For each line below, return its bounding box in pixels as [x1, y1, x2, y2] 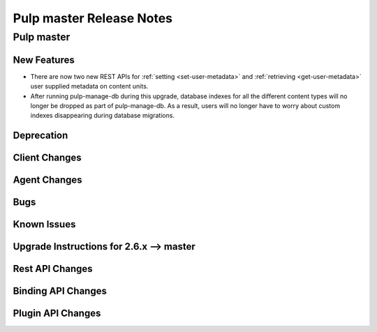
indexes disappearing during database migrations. [30, 112, 175, 120]
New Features [13, 54, 75, 66]
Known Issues [13, 218, 76, 230]
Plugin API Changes [13, 308, 101, 319]
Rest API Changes [13, 263, 94, 275]
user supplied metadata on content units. [30, 82, 149, 91]
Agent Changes [13, 174, 83, 186]
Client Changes [13, 152, 82, 164]
